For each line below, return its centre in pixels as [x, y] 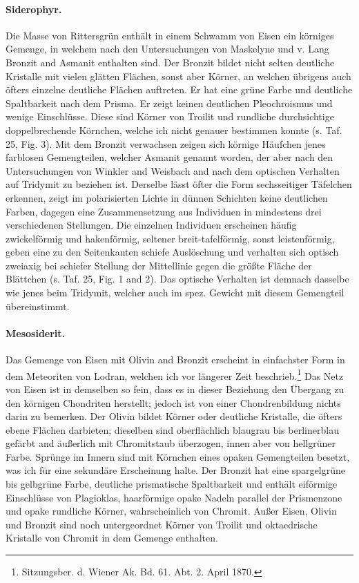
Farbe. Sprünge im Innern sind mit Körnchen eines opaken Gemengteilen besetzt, [178, 456]
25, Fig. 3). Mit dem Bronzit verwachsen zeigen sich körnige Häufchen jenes [166, 143]
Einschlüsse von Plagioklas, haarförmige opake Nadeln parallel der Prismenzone [174, 497]
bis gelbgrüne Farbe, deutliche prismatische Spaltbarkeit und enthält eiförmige [172, 484]
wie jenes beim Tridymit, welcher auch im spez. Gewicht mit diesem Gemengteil [175, 293]
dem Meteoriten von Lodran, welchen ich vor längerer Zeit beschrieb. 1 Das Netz [175, 374]
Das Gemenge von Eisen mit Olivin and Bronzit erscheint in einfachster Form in [175, 360]
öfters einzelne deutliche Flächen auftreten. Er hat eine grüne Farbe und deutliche [179, 89]
